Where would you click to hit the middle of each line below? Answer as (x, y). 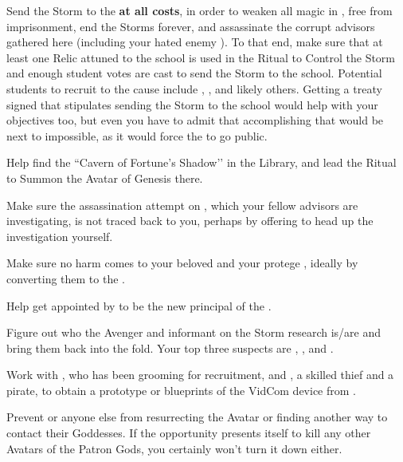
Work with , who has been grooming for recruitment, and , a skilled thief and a (200, 375)
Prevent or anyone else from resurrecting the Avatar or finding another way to (197, 417)
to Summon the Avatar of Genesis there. (105, 178)
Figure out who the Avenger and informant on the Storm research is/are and (194, 332)
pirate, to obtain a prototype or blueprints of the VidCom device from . (181, 390)
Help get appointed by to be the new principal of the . (139, 305)
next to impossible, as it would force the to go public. (137, 135)
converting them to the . (66, 278)
